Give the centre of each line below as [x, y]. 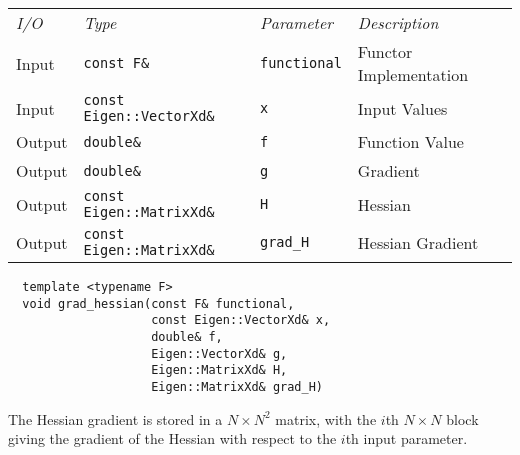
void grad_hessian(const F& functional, [158, 303]
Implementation [413, 74]
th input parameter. [406, 438]
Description [398, 22]
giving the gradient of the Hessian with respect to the [172, 438]
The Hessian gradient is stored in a [115, 418]
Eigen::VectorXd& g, [219, 353]
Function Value [410, 141]
